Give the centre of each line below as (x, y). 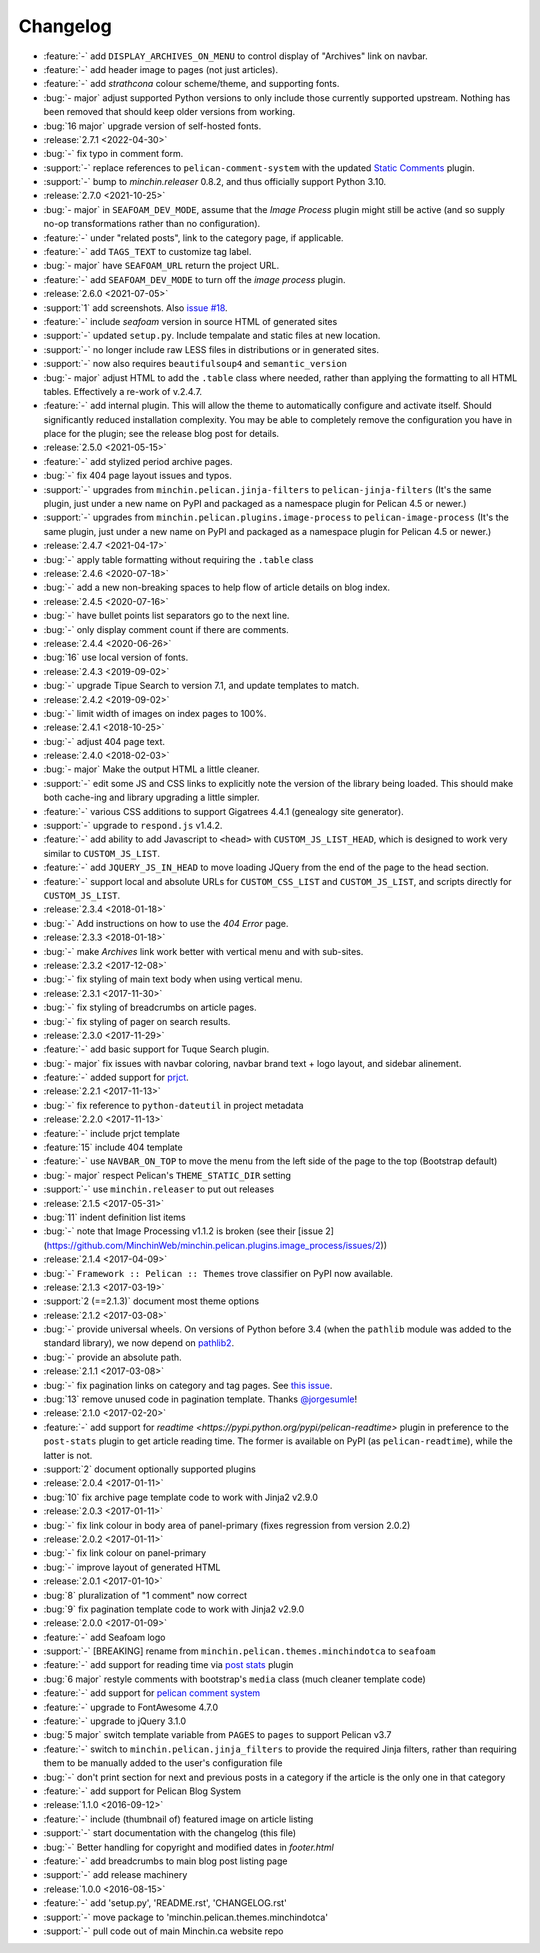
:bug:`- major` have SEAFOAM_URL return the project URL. (161, 266)
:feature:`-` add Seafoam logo (104, 1637)
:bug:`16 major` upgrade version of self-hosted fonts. (152, 126)
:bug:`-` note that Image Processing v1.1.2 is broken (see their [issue (183, 1231)
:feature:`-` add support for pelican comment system (152, 1693)
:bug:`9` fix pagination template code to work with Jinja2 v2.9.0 (174, 1609)
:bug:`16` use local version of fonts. (116, 657)
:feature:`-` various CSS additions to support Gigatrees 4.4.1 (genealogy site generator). (223, 811)
